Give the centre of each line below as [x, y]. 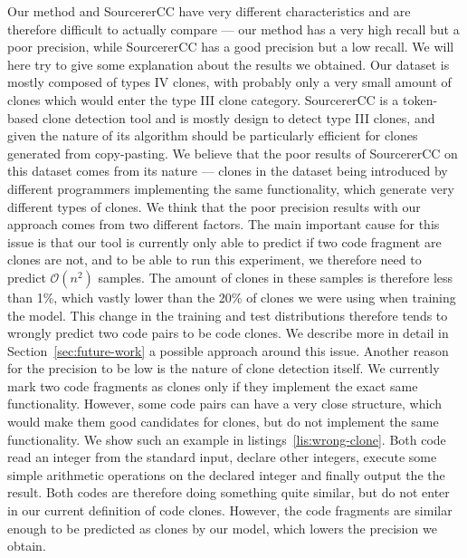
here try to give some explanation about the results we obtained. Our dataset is [229, 64]
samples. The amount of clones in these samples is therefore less [276, 277]
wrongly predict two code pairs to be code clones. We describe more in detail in [228, 333]
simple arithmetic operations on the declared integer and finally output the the [226, 474]
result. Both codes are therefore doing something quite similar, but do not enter [229, 492]
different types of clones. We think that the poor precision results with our [214, 206]
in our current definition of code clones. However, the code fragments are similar [230, 510]
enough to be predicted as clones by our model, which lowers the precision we [222, 528]
